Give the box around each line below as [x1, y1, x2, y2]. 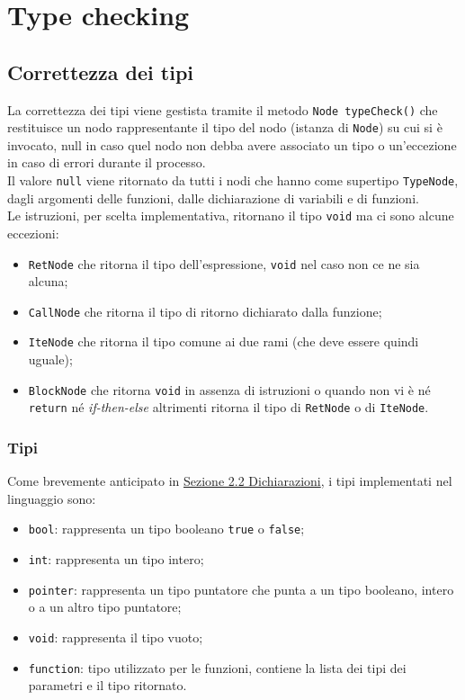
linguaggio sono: [7, 489, 96, 507]
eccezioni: [7, 223, 59, 242]
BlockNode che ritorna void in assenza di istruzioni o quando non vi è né [28, 380, 431, 399]
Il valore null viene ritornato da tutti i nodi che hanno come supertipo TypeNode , [7, 171, 459, 190]
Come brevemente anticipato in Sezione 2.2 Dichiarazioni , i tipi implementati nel [7, 471, 452, 490]
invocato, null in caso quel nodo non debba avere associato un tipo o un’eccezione [7, 135, 457, 154]
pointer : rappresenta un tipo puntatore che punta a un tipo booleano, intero [28, 579, 454, 598]
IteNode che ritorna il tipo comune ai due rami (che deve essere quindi [28, 332, 419, 351]
